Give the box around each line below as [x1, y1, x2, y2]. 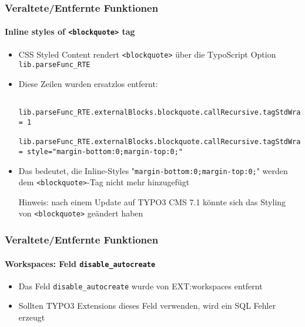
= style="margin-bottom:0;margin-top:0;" [18, 147, 183, 156]
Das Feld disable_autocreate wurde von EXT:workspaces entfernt [18, 279, 263, 292]
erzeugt [18, 311, 45, 323]
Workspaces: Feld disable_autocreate [5, 257, 156, 269]
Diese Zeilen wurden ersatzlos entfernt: [18, 78, 158, 90]
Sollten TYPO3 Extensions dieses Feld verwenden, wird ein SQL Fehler [18, 299, 276, 312]
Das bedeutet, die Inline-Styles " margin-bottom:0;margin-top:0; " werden [18, 164, 288, 176]
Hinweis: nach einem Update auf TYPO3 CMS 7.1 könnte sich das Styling [18, 195, 286, 208]
